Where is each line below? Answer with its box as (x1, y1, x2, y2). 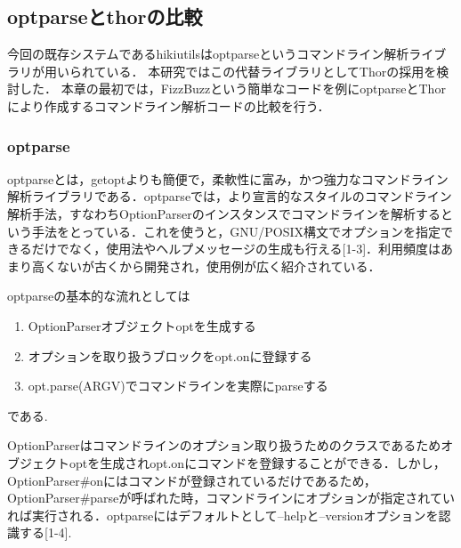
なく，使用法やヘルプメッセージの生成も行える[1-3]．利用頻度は (69, 239, 441, 258)
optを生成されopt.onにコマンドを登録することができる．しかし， (69, 453, 446, 471)
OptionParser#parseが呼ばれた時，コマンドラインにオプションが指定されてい (7, 488, 455, 507)
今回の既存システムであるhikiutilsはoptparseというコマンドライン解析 (7, 44, 409, 63)
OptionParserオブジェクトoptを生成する (28, 316, 256, 334)
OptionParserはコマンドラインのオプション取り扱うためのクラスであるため (7, 436, 441, 455)
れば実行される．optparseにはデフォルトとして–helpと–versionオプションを (7, 505, 439, 524)
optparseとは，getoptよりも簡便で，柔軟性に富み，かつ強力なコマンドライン (7, 169, 449, 188)
